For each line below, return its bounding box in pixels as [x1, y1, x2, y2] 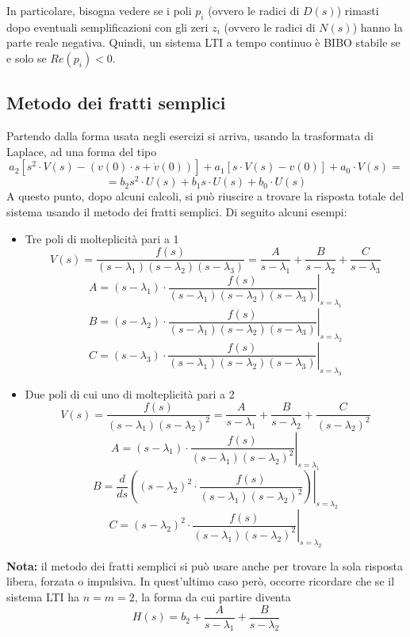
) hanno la [352, 18, 403, 35]
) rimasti [336, 2, 379, 18]
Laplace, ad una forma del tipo [6, 143, 157, 159]
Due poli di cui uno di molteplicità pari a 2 [25, 385, 235, 402]
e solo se [6, 49, 47, 66]
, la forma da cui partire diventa [134, 588, 291, 605]
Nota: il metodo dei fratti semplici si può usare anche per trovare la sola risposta [6, 557, 403, 574]
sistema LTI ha [6, 588, 80, 605]
